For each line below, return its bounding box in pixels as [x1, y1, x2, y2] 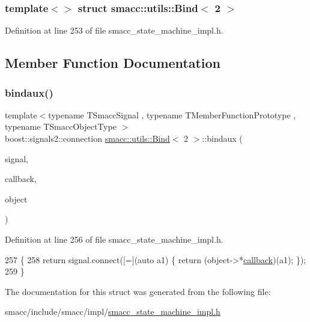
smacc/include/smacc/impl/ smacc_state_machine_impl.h [5, 305, 220, 318]
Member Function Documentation [5, 53, 221, 72]
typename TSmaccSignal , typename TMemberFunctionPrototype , [48, 108, 296, 121]
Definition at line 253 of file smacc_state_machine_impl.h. [5, 24, 223, 37]
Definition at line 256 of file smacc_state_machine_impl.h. [5, 232, 223, 245]
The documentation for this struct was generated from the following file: [5, 285, 271, 297]
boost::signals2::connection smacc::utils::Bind [5, 132, 170, 144]
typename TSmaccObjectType [5, 120, 117, 133]
